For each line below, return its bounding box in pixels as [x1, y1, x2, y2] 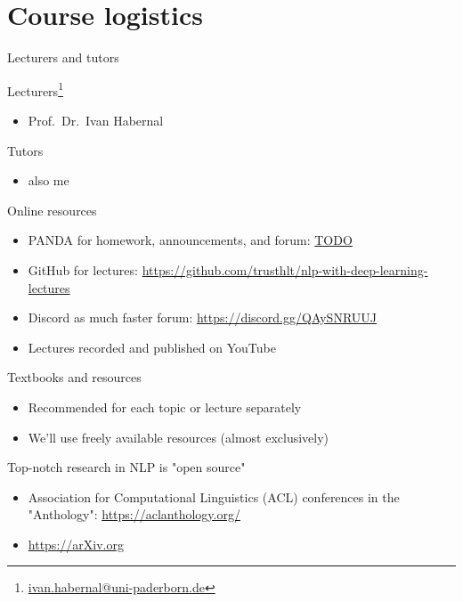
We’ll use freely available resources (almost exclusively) [28, 427, 329, 446]
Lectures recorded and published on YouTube [28, 338, 276, 356]
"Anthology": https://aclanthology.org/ [28, 505, 240, 524]
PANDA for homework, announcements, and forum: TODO [28, 231, 353, 249]
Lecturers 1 [7, 78, 63, 100]
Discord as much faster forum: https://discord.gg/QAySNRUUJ [28, 308, 377, 327]
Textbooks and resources [7, 368, 142, 386]
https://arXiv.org [28, 534, 124, 553]
